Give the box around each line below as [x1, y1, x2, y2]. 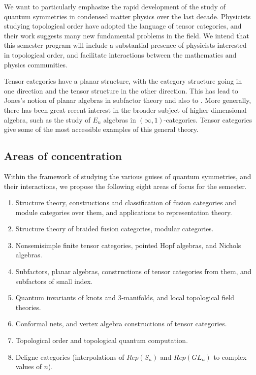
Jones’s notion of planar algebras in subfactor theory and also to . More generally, [4, 95, 251, 105]
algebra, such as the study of [4, 114, 91, 125]
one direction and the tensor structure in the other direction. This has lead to [4, 85, 238, 95]
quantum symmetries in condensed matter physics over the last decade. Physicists [4, 11, 251, 21]
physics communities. [4, 59, 67, 69]
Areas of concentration [4, 148, 122, 163]
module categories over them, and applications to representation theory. [15, 207, 232, 217]
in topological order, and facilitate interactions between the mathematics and [4, 49, 237, 60]
